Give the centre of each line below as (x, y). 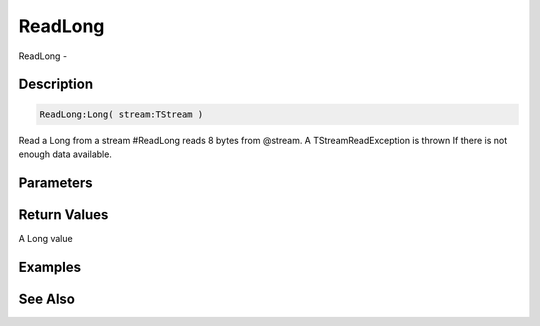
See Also (46, 298)
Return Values (63, 214)
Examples (50, 266)
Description (56, 84)
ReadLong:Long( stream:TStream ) (121, 114)
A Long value (46, 238)
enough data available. (65, 154)
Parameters (55, 182)
